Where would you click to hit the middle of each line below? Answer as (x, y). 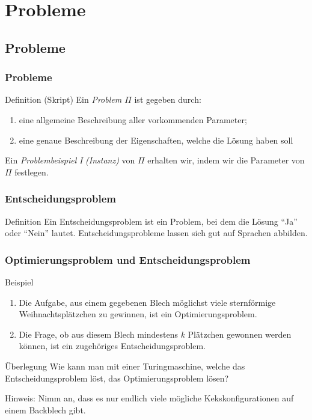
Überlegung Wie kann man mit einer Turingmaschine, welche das (125, 366)
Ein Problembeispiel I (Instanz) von (70, 160)
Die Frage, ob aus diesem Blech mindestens (98, 334)
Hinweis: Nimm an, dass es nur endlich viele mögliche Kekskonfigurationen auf (149, 398)
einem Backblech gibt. (45, 409)
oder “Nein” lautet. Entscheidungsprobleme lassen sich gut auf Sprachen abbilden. (156, 233)
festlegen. (32, 172)
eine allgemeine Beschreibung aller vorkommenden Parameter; (133, 119)
